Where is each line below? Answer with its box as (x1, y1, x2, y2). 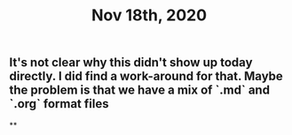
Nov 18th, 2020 (91, 5, 207, 26)
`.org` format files (9, 96, 109, 111)
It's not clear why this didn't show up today (9, 55, 253, 71)
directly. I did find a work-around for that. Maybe (9, 69, 284, 84)
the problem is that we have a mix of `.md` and (9, 83, 271, 98)
